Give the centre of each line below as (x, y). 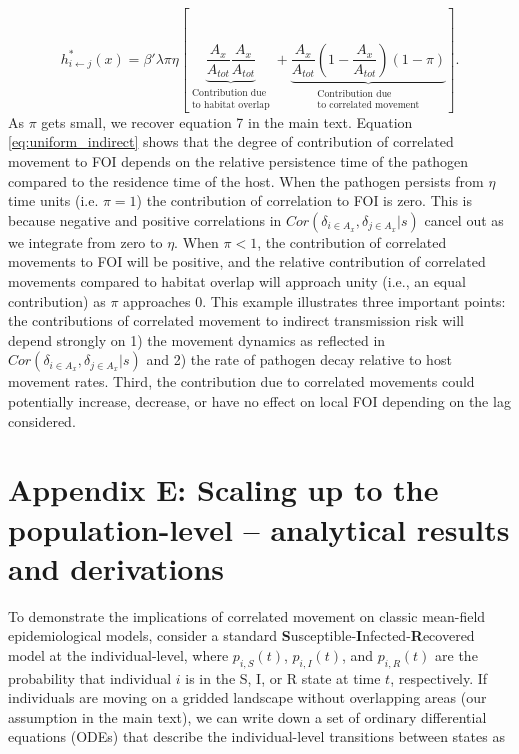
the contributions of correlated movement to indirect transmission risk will (236, 320)
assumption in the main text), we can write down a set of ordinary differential (247, 716)
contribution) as (57, 300)
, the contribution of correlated (352, 241)
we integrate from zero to (85, 241)
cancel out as (464, 219)
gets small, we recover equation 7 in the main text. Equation (227, 121)
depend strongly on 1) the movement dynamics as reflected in (197, 339)
